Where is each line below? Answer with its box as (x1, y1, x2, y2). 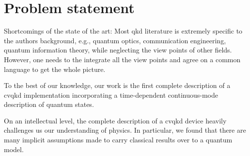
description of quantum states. (4, 99, 94, 109)
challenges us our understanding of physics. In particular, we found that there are (4, 125, 246, 135)
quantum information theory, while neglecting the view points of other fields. (4, 45, 232, 55)
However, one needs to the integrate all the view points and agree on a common (4, 54, 241, 64)
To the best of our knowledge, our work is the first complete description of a (4, 80, 231, 90)
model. (4, 144, 24, 154)
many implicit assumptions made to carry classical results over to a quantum (4, 135, 233, 145)
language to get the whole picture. (4, 64, 106, 74)
